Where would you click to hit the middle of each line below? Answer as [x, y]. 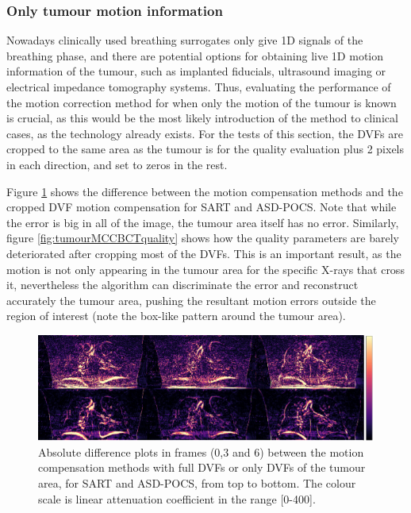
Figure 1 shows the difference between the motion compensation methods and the [205, 191]
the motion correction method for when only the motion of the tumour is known [202, 102]
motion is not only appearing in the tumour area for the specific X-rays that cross [205, 269]
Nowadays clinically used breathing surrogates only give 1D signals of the [185, 40]
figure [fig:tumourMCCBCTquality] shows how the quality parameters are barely [203, 238]
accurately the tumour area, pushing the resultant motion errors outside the [191, 300]
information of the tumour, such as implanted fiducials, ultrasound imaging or [196, 71]
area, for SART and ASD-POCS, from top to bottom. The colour [197, 483]
